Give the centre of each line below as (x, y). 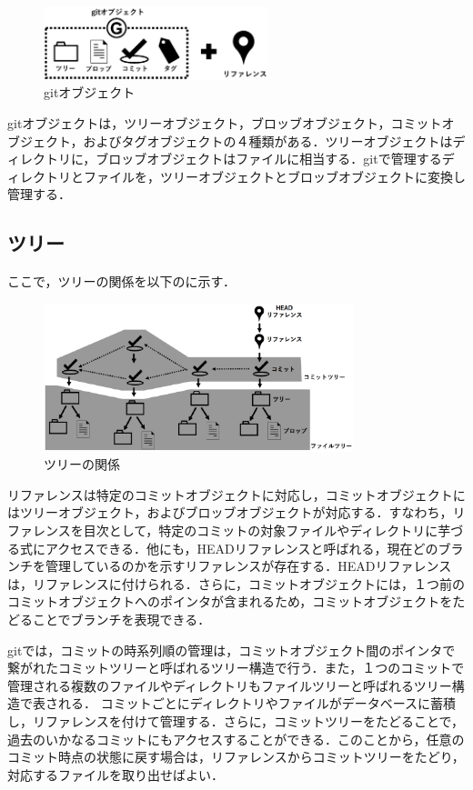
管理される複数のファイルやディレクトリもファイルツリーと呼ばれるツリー (230, 685)
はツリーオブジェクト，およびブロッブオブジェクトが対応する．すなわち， (230, 512)
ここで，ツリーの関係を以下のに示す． (121, 281)
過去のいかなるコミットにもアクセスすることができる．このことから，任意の (236, 739)
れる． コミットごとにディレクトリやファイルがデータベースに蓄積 (257, 703)
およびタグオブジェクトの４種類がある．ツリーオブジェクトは (268, 140)
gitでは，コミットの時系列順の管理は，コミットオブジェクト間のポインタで (231, 650)
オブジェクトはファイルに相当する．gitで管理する (294, 159)
